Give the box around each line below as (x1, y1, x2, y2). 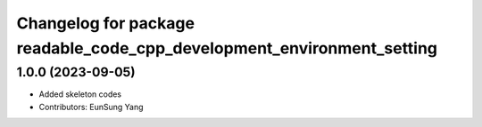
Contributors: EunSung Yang (38, 101, 144, 112)
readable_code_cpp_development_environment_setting (16, 38, 437, 58)
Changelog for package (16, 13, 195, 33)
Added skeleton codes (38, 89, 122, 99)
